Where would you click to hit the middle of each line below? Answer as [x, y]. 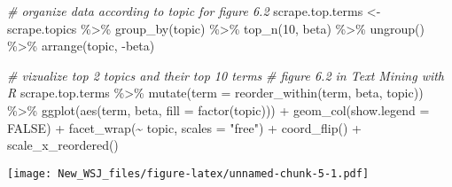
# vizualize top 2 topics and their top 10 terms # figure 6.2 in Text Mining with [226, 75]
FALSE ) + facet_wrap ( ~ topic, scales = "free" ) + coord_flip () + [184, 127]
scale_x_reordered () [63, 145]
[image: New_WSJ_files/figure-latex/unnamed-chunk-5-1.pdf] [188, 173]
